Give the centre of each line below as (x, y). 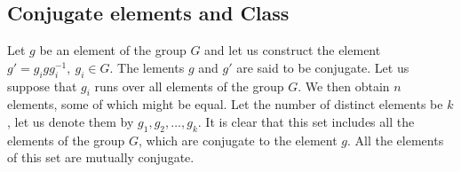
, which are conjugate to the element (238, 140)
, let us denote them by (71, 121)
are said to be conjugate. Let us (323, 67)
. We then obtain (344, 86)
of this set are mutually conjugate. (101, 157)
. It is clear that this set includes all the (306, 121)
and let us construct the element (293, 50)
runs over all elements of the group (189, 86)
